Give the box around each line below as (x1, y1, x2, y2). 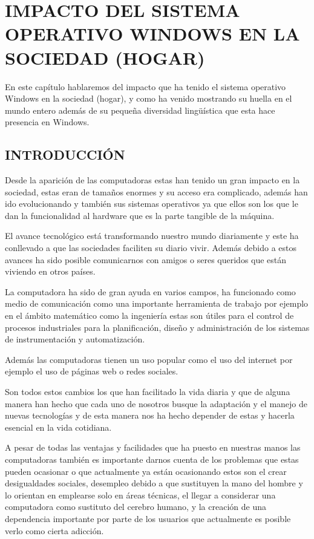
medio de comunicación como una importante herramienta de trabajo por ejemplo (5, 297, 309, 310)
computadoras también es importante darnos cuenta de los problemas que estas (5, 452, 299, 465)
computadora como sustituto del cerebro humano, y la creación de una (5, 500, 266, 513)
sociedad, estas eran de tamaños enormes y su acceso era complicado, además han (5, 185, 308, 198)
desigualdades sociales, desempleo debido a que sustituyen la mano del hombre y (5, 477, 303, 489)
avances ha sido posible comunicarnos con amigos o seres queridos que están (5, 253, 287, 266)
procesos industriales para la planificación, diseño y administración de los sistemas (5, 321, 310, 333)
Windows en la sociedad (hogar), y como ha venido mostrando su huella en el (5, 92, 292, 105)
